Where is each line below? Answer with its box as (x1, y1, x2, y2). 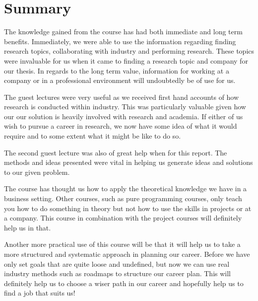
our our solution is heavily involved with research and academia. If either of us (4, 111, 243, 121)
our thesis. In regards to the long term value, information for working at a (4, 65, 229, 75)
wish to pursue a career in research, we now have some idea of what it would (4, 121, 237, 131)
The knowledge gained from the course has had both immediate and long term (4, 26, 243, 37)
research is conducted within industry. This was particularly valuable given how (4, 101, 246, 112)
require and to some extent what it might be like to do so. (4, 131, 181, 141)
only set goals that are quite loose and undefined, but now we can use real (4, 258, 230, 269)
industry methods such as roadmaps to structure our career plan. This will (4, 268, 231, 279)
